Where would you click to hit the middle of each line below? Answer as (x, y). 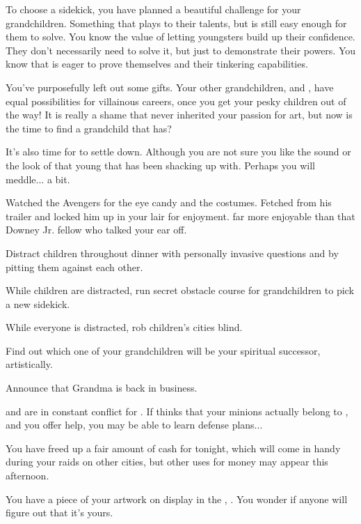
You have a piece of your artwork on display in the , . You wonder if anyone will (177, 499)
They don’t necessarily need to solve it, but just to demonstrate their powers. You (181, 50)
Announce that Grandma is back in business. (102, 388)
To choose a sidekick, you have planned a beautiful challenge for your (153, 9)
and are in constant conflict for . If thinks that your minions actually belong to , (177, 411)
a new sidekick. (38, 303)
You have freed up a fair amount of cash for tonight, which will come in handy (173, 448)
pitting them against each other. (74, 267)
